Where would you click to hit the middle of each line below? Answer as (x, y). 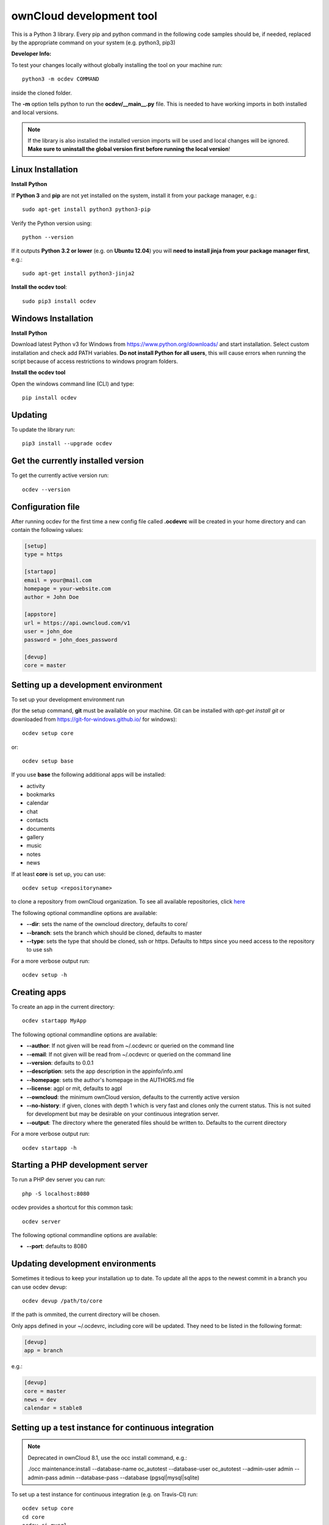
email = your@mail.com (58, 580)
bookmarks (41, 795)
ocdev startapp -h (50, 1148)
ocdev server (41, 1221)
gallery (35, 837)
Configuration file (46, 507)
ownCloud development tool (84, 16)
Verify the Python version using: (51, 223)
